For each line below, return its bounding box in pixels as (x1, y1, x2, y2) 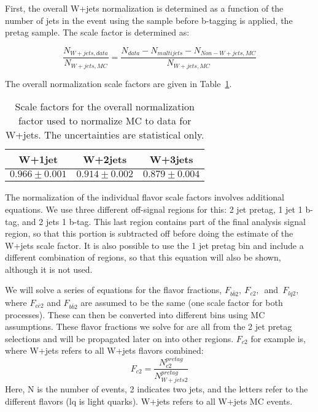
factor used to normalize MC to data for (18, 113, 192, 128)
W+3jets (149, 152, 193, 167)
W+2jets (83, 152, 127, 167)
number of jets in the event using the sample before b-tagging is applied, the (5, 13, 293, 26)
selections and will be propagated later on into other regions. (5, 332, 234, 345)
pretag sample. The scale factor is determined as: (5, 26, 190, 39)
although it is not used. (5, 262, 93, 275)
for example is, (250, 332, 306, 345)
